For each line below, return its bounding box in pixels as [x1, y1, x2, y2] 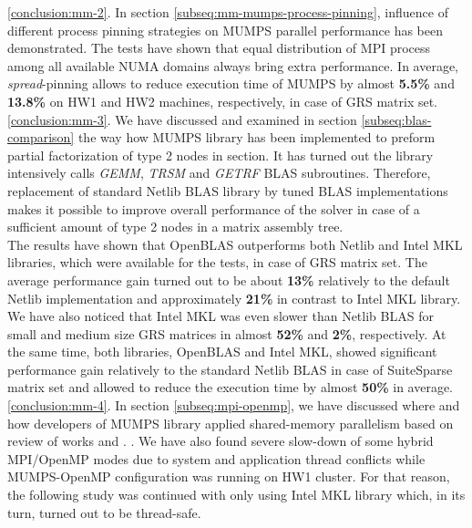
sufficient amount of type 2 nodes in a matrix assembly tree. [7, 217, 344, 236]
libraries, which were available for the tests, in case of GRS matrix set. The [7, 253, 427, 272]
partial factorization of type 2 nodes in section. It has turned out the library [7, 145, 434, 164]
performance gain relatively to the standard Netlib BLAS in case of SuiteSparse [7, 359, 453, 378]
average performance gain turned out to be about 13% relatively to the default [7, 270, 450, 289]
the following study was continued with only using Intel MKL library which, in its [7, 485, 466, 504]
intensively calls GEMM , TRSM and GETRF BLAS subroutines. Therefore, [7, 163, 431, 182]
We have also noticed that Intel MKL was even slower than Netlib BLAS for [7, 306, 434, 326]
